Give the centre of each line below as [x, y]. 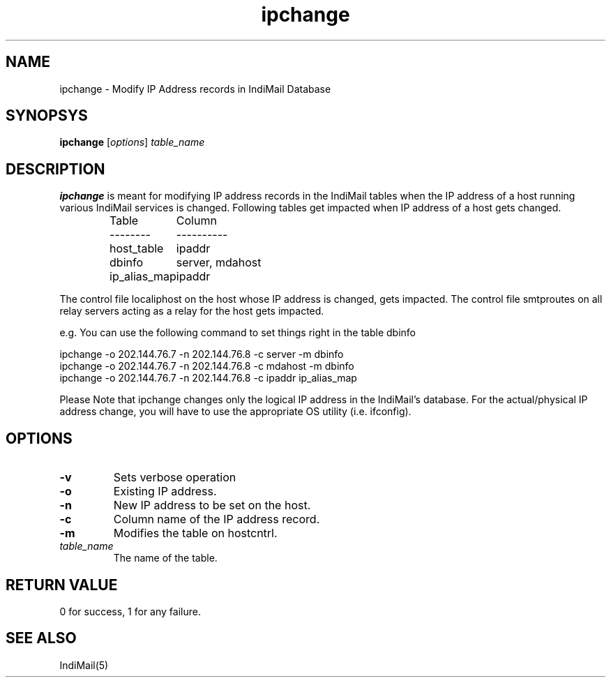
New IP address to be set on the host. [212, 505]
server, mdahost [219, 263]
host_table [137, 249]
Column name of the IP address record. [217, 519]
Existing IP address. [165, 491]
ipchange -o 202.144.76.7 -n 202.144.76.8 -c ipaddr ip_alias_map [208, 378]
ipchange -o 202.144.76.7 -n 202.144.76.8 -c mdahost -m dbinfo [207, 366]
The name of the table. [165, 558]
